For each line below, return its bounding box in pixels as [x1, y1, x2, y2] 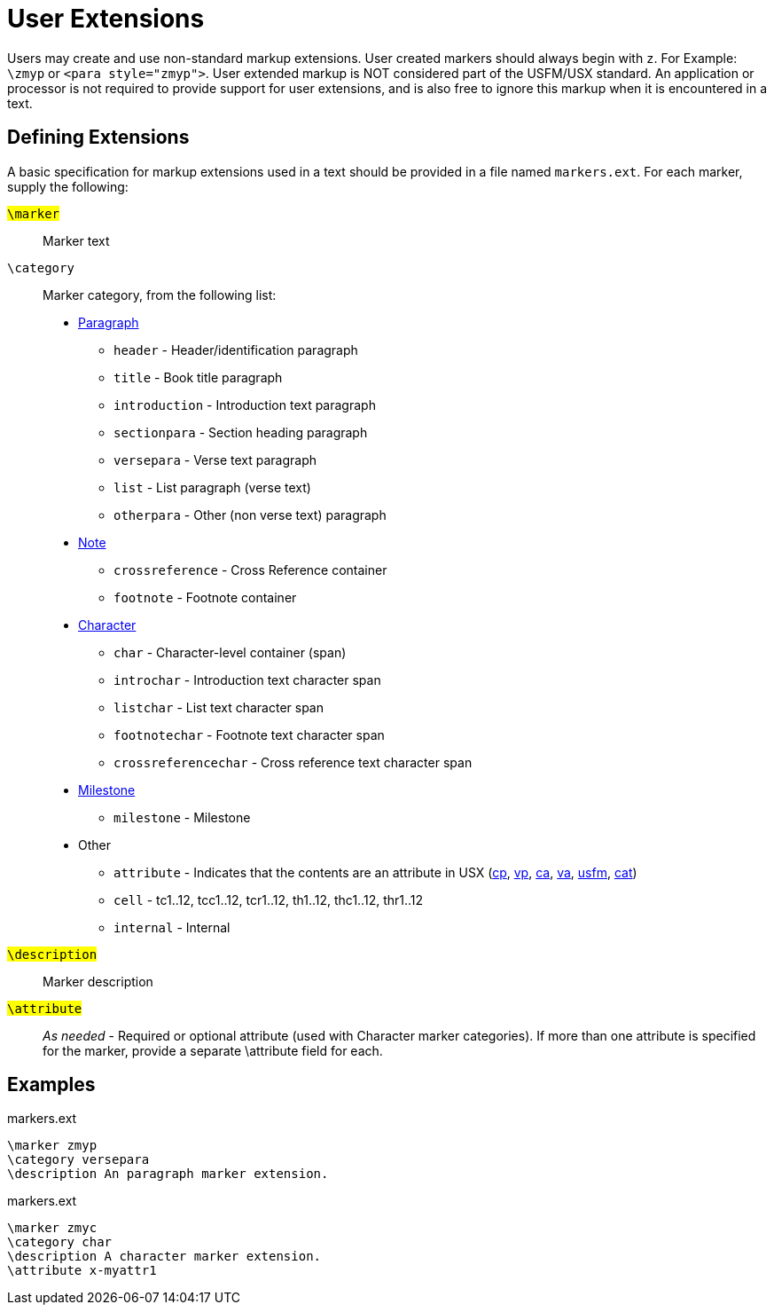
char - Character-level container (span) [113, 644, 347, 660]
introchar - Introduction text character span [113, 672, 381, 687]
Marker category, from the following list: [43, 287, 277, 302]
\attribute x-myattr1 [7, 1263, 157, 1278]
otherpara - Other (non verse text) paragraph [113, 507, 387, 522]
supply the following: [7, 178, 129, 194]
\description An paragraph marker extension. [7, 1167, 329, 1182]
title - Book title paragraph [113, 369, 283, 385]
